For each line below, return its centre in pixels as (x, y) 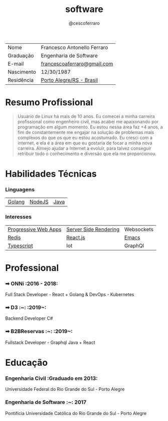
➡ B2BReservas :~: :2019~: (39, 331)
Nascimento (22, 72)
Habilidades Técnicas (51, 174)
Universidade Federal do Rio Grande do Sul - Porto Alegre (65, 389)
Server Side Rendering (93, 229)
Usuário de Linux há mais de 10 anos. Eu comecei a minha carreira (86, 116)
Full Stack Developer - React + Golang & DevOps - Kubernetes (70, 295)
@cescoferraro (84, 23)
